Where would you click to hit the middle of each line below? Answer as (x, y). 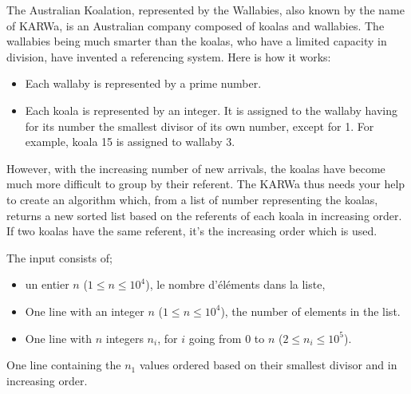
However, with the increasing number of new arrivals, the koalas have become (196, 168)
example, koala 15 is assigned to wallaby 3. (130, 142)
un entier (47, 284)
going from (215, 338)
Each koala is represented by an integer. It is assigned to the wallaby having (211, 110)
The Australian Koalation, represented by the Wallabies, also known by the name (205, 10)
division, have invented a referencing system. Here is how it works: (169, 56)
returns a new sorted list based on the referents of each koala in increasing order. (204, 215)
